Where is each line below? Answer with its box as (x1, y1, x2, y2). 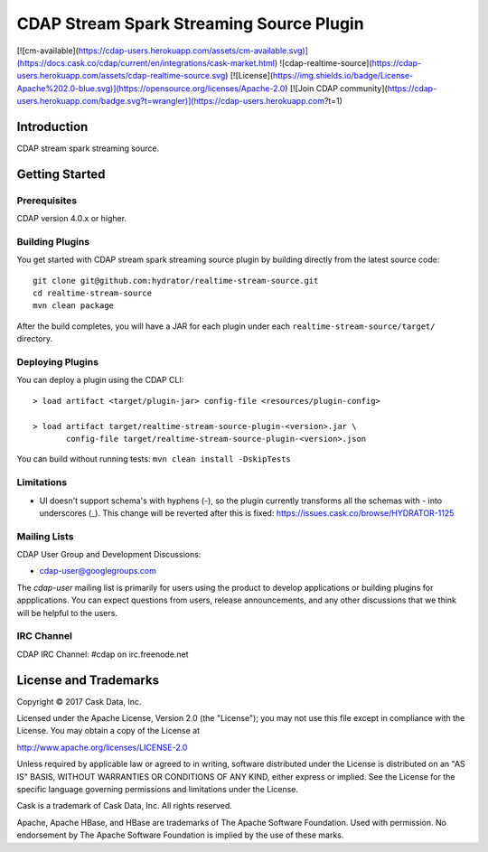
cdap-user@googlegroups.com (39, 566, 157, 576)
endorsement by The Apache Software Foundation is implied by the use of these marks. (16, 829, 344, 840)
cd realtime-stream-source (33, 288, 153, 298)
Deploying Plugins (16, 356, 99, 369)
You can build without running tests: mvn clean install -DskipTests (16, 454, 291, 464)
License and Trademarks (16, 672, 160, 688)
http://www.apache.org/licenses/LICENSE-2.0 (16, 742, 188, 753)
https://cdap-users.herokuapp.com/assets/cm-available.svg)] (78, 45, 309, 56)
